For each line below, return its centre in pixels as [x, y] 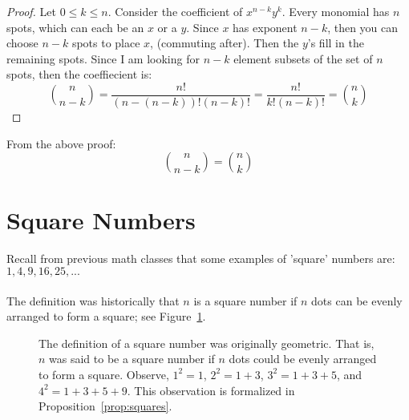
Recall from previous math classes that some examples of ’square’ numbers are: [201, 258]
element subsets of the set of [303, 58]
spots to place [106, 43]
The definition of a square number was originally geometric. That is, [207, 343]
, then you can [363, 27]
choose [22, 43]
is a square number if [245, 300]
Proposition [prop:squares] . [105, 406]
